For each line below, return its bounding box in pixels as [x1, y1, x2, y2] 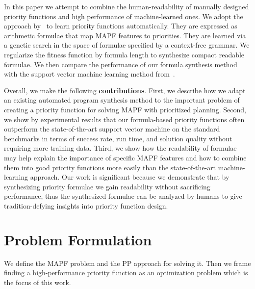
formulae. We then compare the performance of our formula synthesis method [4, 59, 237, 69]
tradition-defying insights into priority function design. [4, 200, 168, 210]
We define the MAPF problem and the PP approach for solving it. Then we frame [4, 258, 251, 268]
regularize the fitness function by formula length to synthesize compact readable [4, 49, 245, 59]
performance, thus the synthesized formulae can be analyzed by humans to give [4, 191, 242, 201]
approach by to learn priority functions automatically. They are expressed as [4, 21, 237, 31]
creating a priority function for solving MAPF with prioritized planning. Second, [4, 104, 246, 114]
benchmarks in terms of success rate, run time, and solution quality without [4, 133, 232, 143]
